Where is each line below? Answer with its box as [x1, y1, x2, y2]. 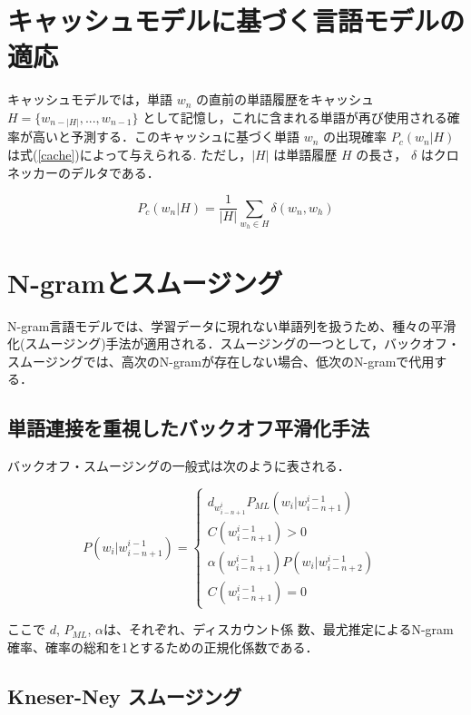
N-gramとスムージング [7, 263, 283, 300]
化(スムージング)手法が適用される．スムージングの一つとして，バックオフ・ [7, 334, 460, 353]
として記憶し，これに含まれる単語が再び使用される [142, 107, 447, 126]
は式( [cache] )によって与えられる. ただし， [7, 145, 252, 164]
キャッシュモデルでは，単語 [7, 90, 172, 109]
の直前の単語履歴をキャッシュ [196, 90, 375, 109]
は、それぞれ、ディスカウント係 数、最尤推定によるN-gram [103, 620, 454, 639]
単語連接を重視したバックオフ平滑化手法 [7, 414, 369, 442]
